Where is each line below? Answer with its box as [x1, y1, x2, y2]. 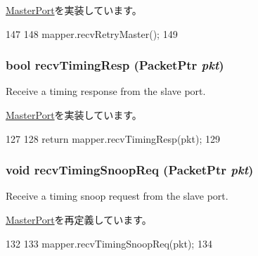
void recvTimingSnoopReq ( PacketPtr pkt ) [6, 161, 254, 179]
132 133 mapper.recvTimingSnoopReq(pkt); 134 [6, 236, 212, 250]
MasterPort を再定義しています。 [6, 212, 152, 226]
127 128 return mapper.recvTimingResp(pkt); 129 [6, 131, 220, 146]
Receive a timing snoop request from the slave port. [6, 188, 228, 203]
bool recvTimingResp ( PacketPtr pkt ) [6, 56, 224, 74]
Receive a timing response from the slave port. [6, 84, 206, 98]
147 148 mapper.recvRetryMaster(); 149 [6, 26, 178, 41]
